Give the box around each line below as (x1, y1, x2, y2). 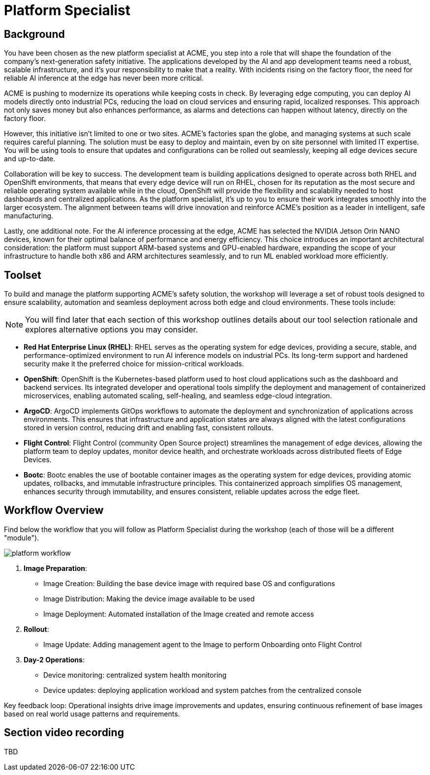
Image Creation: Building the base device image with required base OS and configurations (43, 579, 335, 588)
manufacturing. (4, 211, 54, 220)
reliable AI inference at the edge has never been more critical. (4, 74, 204, 83)
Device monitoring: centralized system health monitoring (43, 670, 227, 679)
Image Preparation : (24, 564, 88, 572)
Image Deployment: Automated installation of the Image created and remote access (43, 609, 314, 618)
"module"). (4, 533, 39, 542)
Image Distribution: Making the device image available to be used (43, 594, 255, 603)
